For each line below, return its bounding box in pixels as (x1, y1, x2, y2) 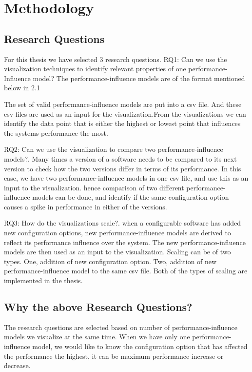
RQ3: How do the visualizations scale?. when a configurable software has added (4, 218, 241, 228)
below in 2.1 (4, 83, 40, 93)
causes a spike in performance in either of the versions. (4, 201, 167, 211)
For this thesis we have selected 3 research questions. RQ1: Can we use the (4, 54, 227, 64)
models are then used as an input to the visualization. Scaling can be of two (4, 247, 231, 257)
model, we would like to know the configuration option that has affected (32, 341, 248, 351)
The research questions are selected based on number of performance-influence (4, 322, 237, 332)
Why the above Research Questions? (4, 299, 193, 314)
